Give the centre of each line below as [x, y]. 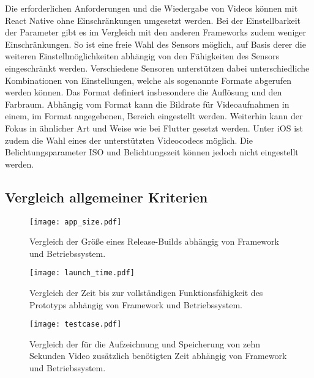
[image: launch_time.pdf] [82, 273]
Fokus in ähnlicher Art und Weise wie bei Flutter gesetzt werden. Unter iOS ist [154, 128]
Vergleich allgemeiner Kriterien [107, 197]
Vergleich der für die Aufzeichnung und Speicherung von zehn [145, 343]
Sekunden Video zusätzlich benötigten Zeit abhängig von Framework [158, 356]
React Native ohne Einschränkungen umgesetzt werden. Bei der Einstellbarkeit [153, 20]
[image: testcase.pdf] [76, 324]
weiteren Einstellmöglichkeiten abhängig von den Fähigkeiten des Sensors [142, 56]
